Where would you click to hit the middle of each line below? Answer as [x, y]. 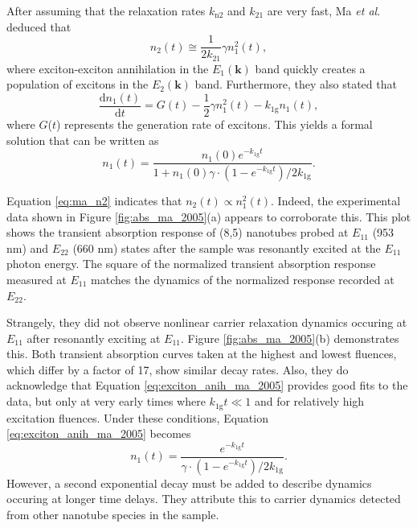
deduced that [39, 26]
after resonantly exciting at [94, 338]
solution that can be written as [83, 140]
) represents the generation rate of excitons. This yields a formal [215, 124]
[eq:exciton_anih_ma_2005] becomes [99, 433]
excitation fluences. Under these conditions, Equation [137, 417]
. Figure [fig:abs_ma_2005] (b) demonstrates [290, 338]
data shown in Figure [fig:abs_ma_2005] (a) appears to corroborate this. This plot [209, 216]
